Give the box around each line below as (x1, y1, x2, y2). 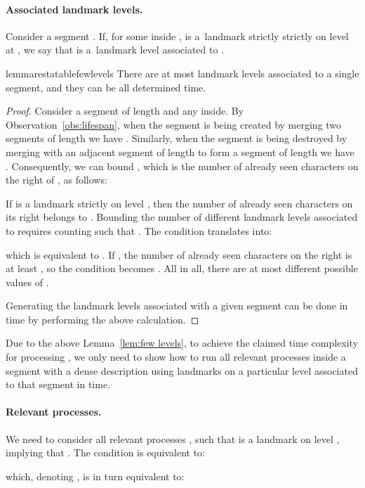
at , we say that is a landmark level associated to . (6, 42, 225, 57)
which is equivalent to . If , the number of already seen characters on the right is (6, 247, 352, 262)
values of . (6, 274, 49, 289)
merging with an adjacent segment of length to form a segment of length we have (6, 144, 354, 159)
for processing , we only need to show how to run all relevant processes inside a (6, 349, 346, 364)
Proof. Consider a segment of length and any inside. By (6, 103, 244, 118)
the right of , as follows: (6, 172, 107, 187)
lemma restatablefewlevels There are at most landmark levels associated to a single (6, 65, 359, 80)
